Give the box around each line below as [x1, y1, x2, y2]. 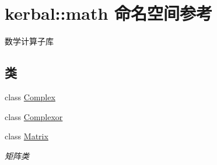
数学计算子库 [5, 35, 54, 47]
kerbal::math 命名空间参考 [5, 1, 213, 25]
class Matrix [5, 130, 48, 142]
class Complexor [5, 110, 63, 122]
